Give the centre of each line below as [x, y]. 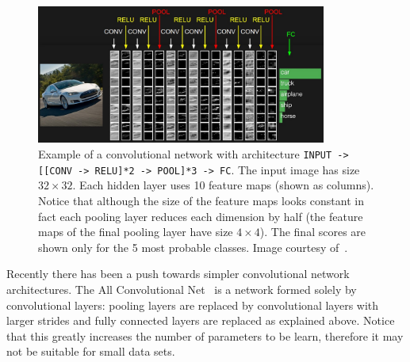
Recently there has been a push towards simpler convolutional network [178, 274]
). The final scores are [313, 232]
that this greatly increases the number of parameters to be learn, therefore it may [205, 335]
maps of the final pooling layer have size [136, 232]
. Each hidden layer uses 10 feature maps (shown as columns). [223, 185]
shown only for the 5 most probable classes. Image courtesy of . [193, 247]
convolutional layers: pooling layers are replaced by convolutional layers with [193, 305]
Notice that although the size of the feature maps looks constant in [201, 200]
